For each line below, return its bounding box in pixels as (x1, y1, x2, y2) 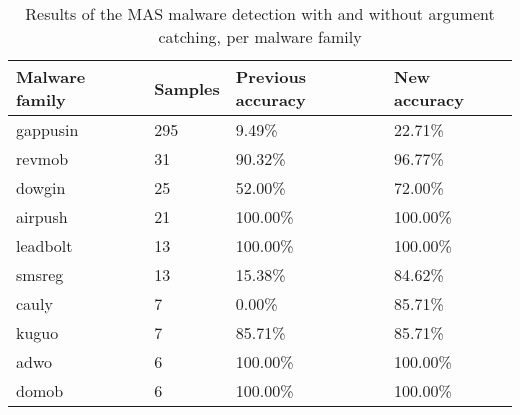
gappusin (16, 118, 79, 141)
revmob (16, 147, 69, 170)
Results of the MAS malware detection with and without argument (25, 2, 495, 25)
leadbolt (16, 234, 73, 257)
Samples (154, 76, 220, 100)
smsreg (16, 263, 64, 286)
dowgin (16, 176, 66, 199)
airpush (16, 205, 68, 228)
